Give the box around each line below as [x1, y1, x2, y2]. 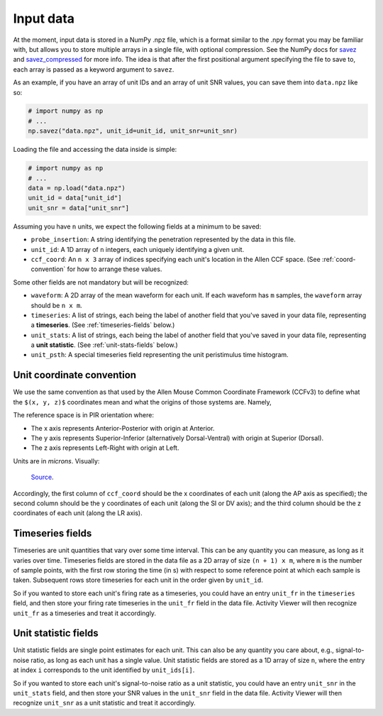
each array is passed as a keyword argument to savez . [13, 65, 174, 74]
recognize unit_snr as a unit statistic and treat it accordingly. [13, 699, 196, 707]
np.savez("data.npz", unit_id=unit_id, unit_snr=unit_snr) [28, 127, 238, 135]
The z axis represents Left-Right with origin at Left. [30, 444, 179, 452]
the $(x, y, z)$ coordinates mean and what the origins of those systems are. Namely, [13, 397, 272, 406]
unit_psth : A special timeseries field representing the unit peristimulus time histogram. [30, 351, 289, 359]
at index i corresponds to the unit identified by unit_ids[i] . [13, 666, 195, 674]
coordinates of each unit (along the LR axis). [13, 509, 143, 517]
